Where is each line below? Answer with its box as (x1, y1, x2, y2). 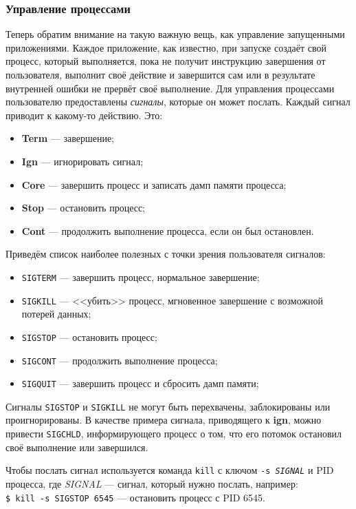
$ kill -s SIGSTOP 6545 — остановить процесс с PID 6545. (5, 490, 265, 504)
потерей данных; (21, 307, 91, 321)
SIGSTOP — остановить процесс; (21, 329, 157, 344)
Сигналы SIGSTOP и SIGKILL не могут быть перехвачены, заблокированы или (5, 399, 331, 413)
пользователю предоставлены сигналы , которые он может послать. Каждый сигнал (5, 94, 351, 109)
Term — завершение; (21, 131, 114, 145)
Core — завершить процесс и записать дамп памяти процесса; (21, 177, 287, 191)
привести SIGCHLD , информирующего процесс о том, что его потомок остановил (5, 426, 342, 441)
